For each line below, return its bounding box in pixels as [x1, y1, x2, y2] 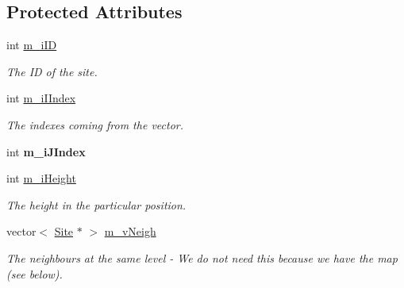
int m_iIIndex [6, 90, 76, 106]
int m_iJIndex [6, 143, 86, 159]
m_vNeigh [104, 223, 156, 240]
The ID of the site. [6, 63, 98, 79]
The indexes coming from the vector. [6, 116, 183, 132]
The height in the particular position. [6, 196, 187, 213]
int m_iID [6, 36, 57, 53]
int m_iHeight [6, 170, 76, 186]
